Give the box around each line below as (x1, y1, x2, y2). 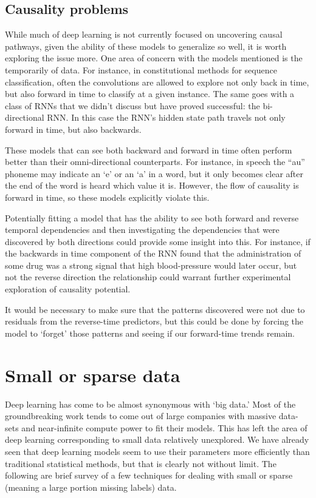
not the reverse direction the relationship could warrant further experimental (5, 271, 291, 283)
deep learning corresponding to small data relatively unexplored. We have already (5, 433, 309, 446)
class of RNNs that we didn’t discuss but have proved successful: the (5, 99, 260, 112)
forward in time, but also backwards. (5, 123, 142, 135)
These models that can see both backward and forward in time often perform (5, 143, 292, 156)
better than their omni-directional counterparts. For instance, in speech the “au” (5, 155, 305, 168)
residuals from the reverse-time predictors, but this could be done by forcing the (5, 315, 304, 328)
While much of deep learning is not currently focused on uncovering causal (5, 28, 283, 41)
